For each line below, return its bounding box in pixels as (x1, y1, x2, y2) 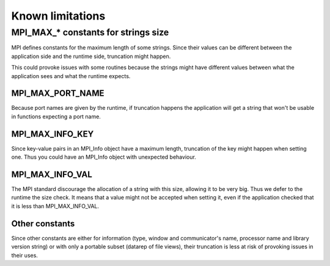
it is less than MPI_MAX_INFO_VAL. (11, 202, 100, 210)
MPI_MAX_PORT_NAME (11, 88, 105, 99)
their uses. (11, 251, 38, 259)
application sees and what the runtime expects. (11, 72, 131, 79)
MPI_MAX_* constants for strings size (11, 27, 169, 38)
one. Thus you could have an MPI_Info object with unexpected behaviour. (11, 153, 197, 161)
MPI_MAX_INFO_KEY (11, 129, 94, 139)
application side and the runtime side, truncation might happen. (11, 52, 171, 60)
